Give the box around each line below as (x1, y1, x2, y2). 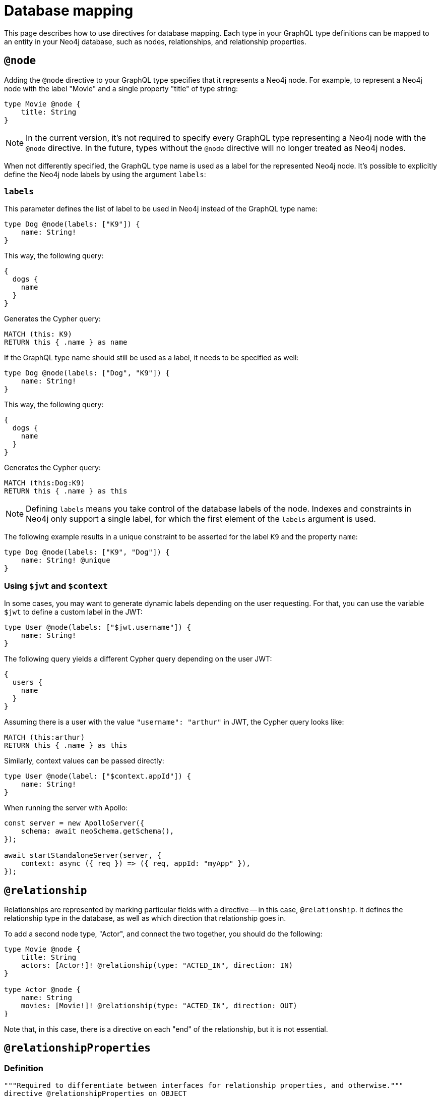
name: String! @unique (21, 556, 110, 565)
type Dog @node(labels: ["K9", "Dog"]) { (4, 548, 170, 557)
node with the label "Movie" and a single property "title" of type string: (4, 84, 238, 93)
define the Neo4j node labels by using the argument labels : (4, 170, 206, 179)
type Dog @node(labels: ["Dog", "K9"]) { (4, 369, 170, 377)
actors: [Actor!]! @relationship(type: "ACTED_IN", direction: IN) (21, 961, 293, 969)
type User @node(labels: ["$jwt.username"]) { (4, 623, 191, 632)
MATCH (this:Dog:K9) (4, 479, 85, 487)
